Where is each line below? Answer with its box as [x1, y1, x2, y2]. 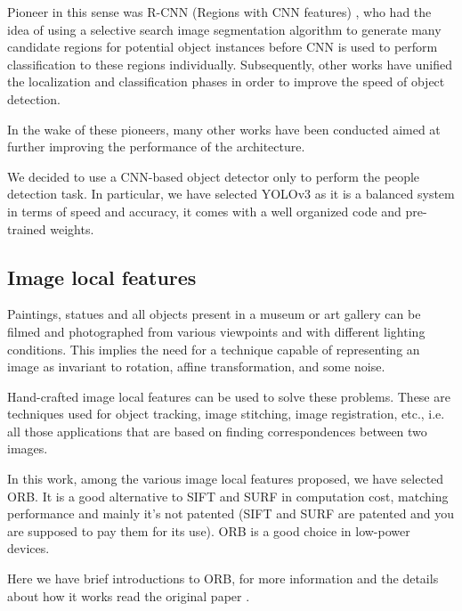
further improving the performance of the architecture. [7, 137, 305, 156]
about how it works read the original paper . [7, 586, 250, 605]
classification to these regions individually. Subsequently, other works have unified [7, 54, 452, 73]
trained [7, 219, 46, 238]
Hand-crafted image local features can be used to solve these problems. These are [7, 387, 450, 405]
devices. [7, 539, 50, 558]
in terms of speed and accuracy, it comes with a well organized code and [7, 201, 401, 220]
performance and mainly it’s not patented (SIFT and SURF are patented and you [7, 504, 455, 523]
